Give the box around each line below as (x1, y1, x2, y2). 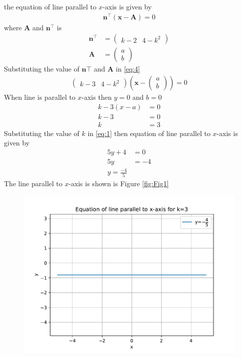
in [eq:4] (116, 64, 140, 74)
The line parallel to (4, 178, 63, 188)
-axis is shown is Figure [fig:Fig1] (69, 178, 169, 188)
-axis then (81, 91, 112, 102)
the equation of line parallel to (4, 1, 96, 11)
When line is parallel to (4, 91, 76, 102)
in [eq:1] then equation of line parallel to (87, 128, 211, 138)
